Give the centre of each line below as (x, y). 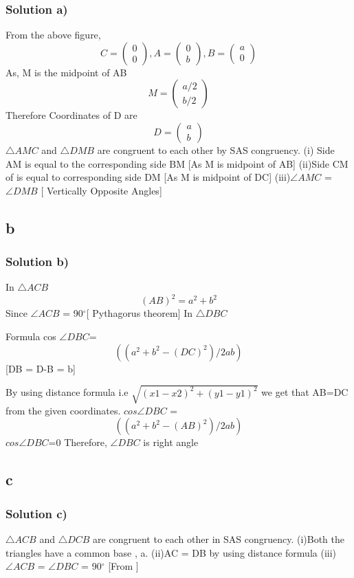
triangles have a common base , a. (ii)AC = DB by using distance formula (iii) (171, 552)
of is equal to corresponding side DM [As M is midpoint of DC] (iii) (148, 177)
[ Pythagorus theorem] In (140, 313)
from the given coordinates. (63, 410)
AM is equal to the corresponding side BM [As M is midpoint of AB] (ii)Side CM (177, 163)
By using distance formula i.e (67, 392)
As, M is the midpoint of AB (66, 72)
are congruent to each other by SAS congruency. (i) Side (216, 150)
